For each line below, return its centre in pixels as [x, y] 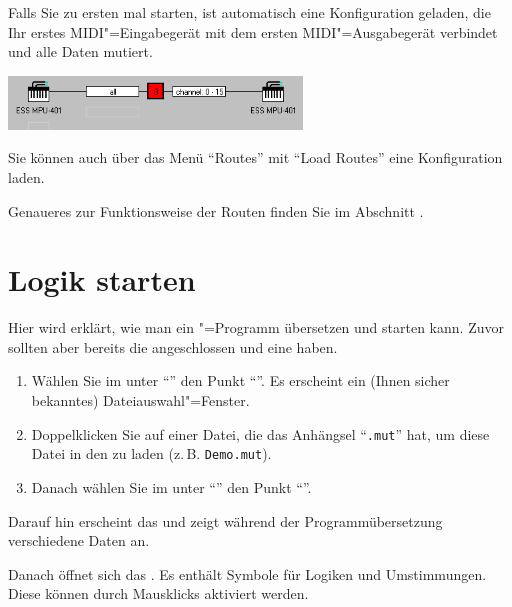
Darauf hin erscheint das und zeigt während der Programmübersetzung [225, 520]
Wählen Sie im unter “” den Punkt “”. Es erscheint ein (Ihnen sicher [240, 380]
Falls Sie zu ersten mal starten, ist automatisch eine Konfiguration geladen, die [249, 12]
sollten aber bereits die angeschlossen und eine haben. [173, 346]
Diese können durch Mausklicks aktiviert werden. [158, 593]
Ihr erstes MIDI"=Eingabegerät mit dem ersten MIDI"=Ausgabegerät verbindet [253, 31]
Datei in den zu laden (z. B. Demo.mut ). [151, 453]
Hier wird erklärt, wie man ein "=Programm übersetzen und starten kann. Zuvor [256, 327]
